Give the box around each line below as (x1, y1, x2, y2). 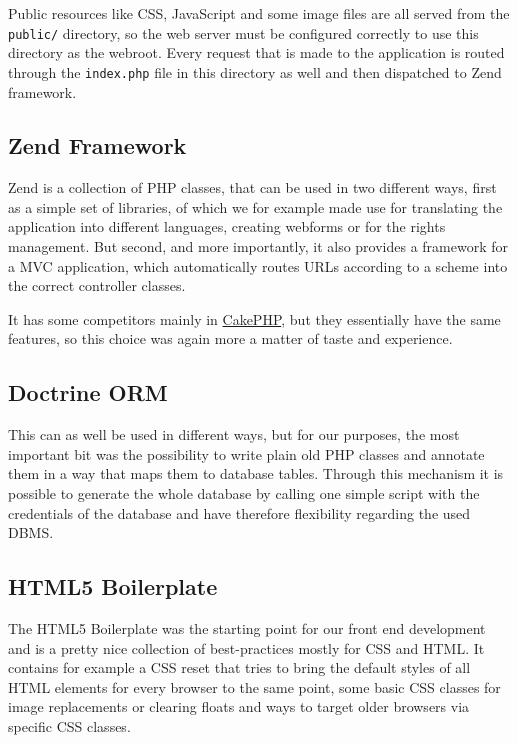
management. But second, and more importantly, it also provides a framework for (8, 236, 508, 257)
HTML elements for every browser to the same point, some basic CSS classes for (8, 676, 501, 697)
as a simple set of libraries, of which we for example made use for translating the (8, 196, 503, 217)
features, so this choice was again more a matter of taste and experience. (8, 328, 453, 349)
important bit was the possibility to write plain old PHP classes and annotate (8, 443, 485, 464)
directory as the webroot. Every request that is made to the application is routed (8, 42, 505, 63)
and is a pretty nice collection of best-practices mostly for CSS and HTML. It (8, 637, 485, 658)
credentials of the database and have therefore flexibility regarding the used (8, 502, 471, 523)
